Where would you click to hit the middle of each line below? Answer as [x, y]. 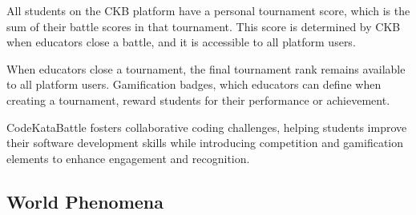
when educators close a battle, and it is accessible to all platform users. [181, 42]
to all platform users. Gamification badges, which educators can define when [194, 84]
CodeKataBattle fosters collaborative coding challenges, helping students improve [207, 127]
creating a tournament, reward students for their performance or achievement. [198, 100]
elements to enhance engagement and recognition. [128, 158]
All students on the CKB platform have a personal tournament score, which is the [208, 10]
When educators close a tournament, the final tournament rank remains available [206, 68]
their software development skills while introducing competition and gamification [205, 143]
